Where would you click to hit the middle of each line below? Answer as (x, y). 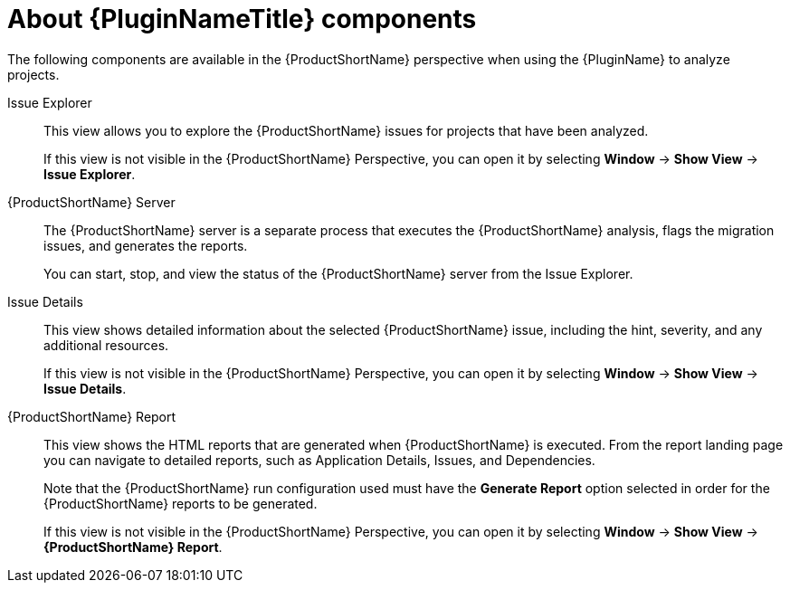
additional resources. (106, 345)
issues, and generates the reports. (146, 245)
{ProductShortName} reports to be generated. (181, 503)
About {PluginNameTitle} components (242, 19)
